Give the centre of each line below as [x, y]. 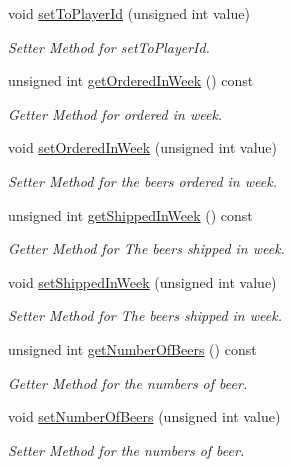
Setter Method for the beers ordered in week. [142, 180]
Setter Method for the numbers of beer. [126, 449]
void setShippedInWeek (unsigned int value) [142, 281]
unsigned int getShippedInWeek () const [130, 214]
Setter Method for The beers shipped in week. [145, 315]
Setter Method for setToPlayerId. [109, 46]
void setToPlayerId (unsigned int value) [129, 13]
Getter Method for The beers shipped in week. [146, 248]
